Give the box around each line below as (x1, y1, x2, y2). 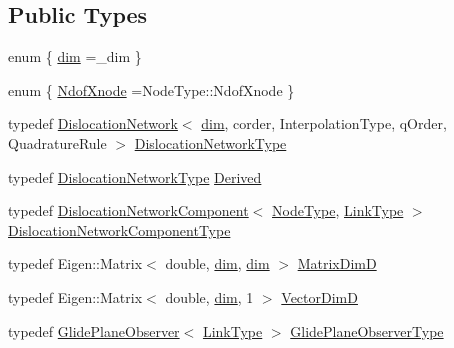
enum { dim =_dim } (8, 46, 142, 67)
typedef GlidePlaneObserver (8, 320, 180, 341)
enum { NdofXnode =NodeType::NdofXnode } (8, 79, 295, 100)
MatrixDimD (297, 253, 377, 274)
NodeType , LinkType (272, 200, 404, 221)
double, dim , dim (165, 253, 270, 274)
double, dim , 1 (165, 286, 254, 307)
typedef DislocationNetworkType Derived (8, 166, 262, 187)
